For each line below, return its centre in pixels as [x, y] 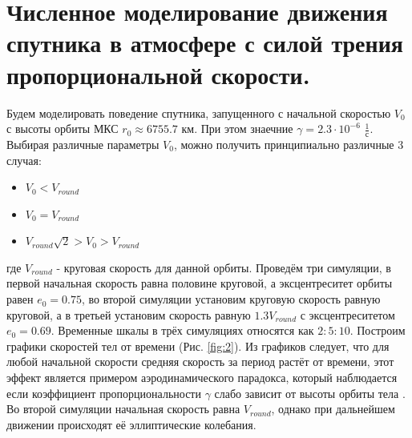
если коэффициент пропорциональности [104, 393]
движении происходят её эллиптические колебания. [131, 424]
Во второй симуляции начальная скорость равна [123, 409]
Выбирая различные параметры [83, 144]
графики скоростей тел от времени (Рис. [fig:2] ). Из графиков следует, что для [198, 346]
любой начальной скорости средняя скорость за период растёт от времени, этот [200, 362]
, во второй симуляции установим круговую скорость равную [231, 299]
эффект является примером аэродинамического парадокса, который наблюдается [202, 378]
